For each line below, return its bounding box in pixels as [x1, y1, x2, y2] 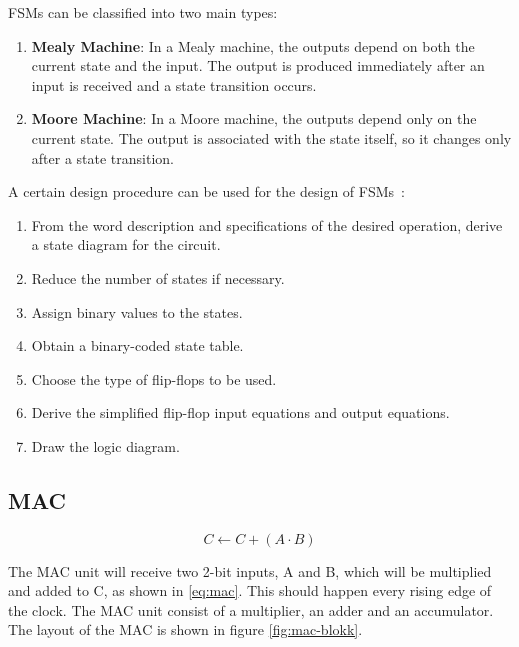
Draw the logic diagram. [31, 435, 180, 456]
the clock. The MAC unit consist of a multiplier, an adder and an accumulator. [8, 599, 494, 620]
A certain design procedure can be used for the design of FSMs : [8, 181, 405, 202]
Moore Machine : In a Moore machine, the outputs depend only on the [31, 108, 477, 129]
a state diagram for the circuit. [31, 234, 221, 255]
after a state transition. [31, 147, 174, 168]
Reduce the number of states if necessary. [31, 267, 285, 288]
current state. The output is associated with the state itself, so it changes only [31, 127, 512, 148]
